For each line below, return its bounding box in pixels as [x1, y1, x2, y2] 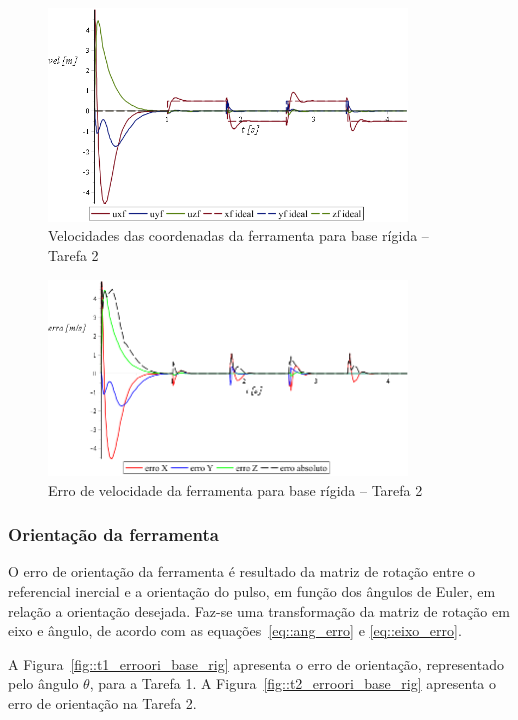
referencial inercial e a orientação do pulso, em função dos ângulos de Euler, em [8, 580, 496, 601]
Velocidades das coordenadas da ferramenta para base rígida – [48, 225, 429, 246]
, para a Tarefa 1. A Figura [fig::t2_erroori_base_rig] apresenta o [89, 673, 496, 694]
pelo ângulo [8, 673, 79, 694]
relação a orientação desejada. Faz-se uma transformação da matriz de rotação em [8, 600, 510, 621]
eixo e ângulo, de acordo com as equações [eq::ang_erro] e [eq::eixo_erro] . [8, 620, 462, 641]
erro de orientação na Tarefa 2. [8, 692, 197, 713]
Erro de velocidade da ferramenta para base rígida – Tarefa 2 [48, 479, 423, 500]
